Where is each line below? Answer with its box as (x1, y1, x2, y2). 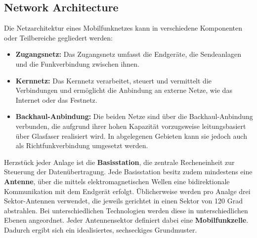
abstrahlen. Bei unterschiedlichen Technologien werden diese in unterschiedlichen (4, 205, 248, 215)
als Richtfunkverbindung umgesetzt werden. (15, 140, 148, 151)
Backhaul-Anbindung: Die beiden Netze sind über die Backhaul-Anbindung (15, 111, 253, 121)
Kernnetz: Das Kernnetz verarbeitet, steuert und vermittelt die (15, 75, 212, 85)
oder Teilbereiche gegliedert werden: (4, 32, 113, 42)
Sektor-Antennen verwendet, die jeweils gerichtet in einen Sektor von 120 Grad (4, 196, 243, 206)
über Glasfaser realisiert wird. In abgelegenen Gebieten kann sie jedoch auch (15, 130, 247, 141)
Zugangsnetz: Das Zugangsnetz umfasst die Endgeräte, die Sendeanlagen (15, 49, 241, 59)
